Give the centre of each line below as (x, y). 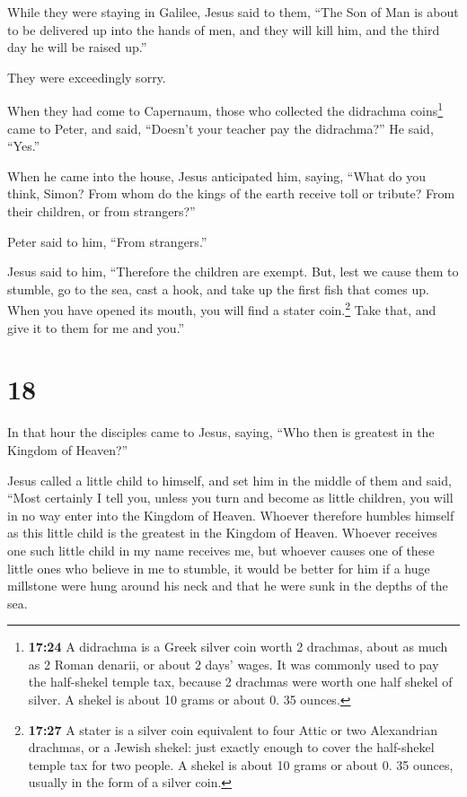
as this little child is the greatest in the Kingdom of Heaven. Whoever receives (222, 533)
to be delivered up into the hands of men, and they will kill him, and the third (224, 29)
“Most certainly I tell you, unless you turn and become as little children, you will (230, 498)
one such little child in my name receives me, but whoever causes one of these (221, 550)
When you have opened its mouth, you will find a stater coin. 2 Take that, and (222, 309)
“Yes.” (24, 146)
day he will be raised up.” (77, 47)
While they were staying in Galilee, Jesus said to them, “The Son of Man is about (233, 12)
